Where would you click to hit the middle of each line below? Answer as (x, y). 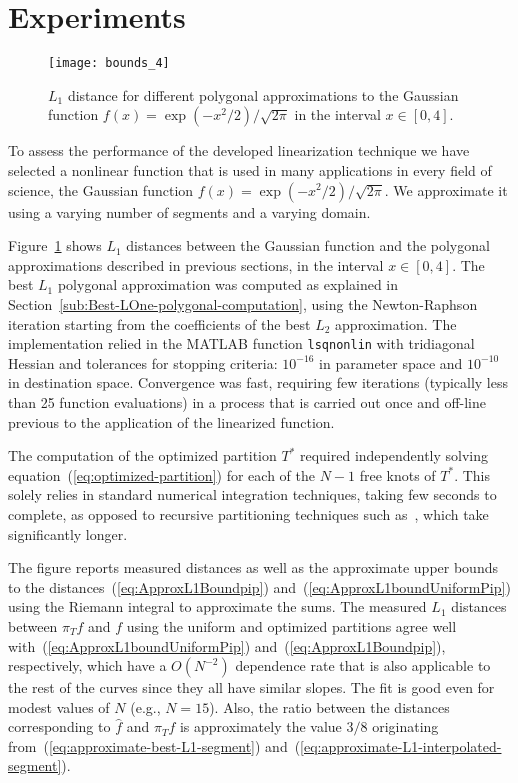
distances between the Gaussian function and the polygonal (308, 245)
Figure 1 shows (55, 245)
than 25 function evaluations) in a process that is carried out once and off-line (247, 401)
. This (472, 474)
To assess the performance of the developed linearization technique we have (239, 150)
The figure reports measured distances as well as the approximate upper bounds (253, 567)
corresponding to (59, 726)
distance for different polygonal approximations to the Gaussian (263, 94)
